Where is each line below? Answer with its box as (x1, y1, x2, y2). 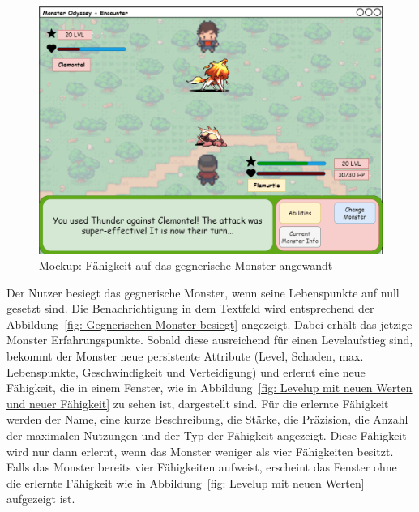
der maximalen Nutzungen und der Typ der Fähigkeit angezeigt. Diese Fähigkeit (6, 427, 407, 444)
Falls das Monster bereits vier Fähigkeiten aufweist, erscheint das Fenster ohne (6, 459, 397, 476)
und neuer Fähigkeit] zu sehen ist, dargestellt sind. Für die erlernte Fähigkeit (6, 395, 389, 412)
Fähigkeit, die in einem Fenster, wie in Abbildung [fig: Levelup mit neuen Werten (6, 379, 413, 396)
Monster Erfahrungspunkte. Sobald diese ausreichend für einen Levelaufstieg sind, (6, 331, 413, 348)
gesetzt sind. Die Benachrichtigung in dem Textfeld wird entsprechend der (6, 300, 374, 317)
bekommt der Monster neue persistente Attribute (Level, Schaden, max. (6, 348, 364, 365)
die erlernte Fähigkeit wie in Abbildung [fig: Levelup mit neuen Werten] (6, 474, 365, 491)
